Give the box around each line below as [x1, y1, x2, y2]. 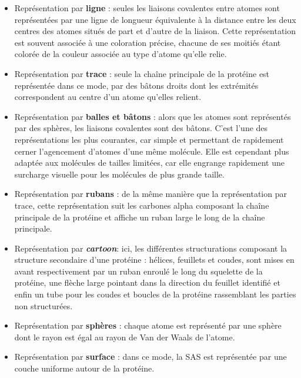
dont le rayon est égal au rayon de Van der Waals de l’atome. [14, 330, 235, 343]
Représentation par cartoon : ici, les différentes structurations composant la [14, 242, 287, 254]
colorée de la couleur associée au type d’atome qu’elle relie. [14, 48, 227, 60]
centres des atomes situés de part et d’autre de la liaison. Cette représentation [14, 25, 296, 37]
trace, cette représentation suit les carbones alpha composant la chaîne [14, 199, 269, 211]
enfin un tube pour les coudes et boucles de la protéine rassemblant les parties [14, 288, 296, 300]
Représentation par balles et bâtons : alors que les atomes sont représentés [14, 110, 291, 122]
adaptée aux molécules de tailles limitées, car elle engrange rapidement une [14, 156, 285, 169]
